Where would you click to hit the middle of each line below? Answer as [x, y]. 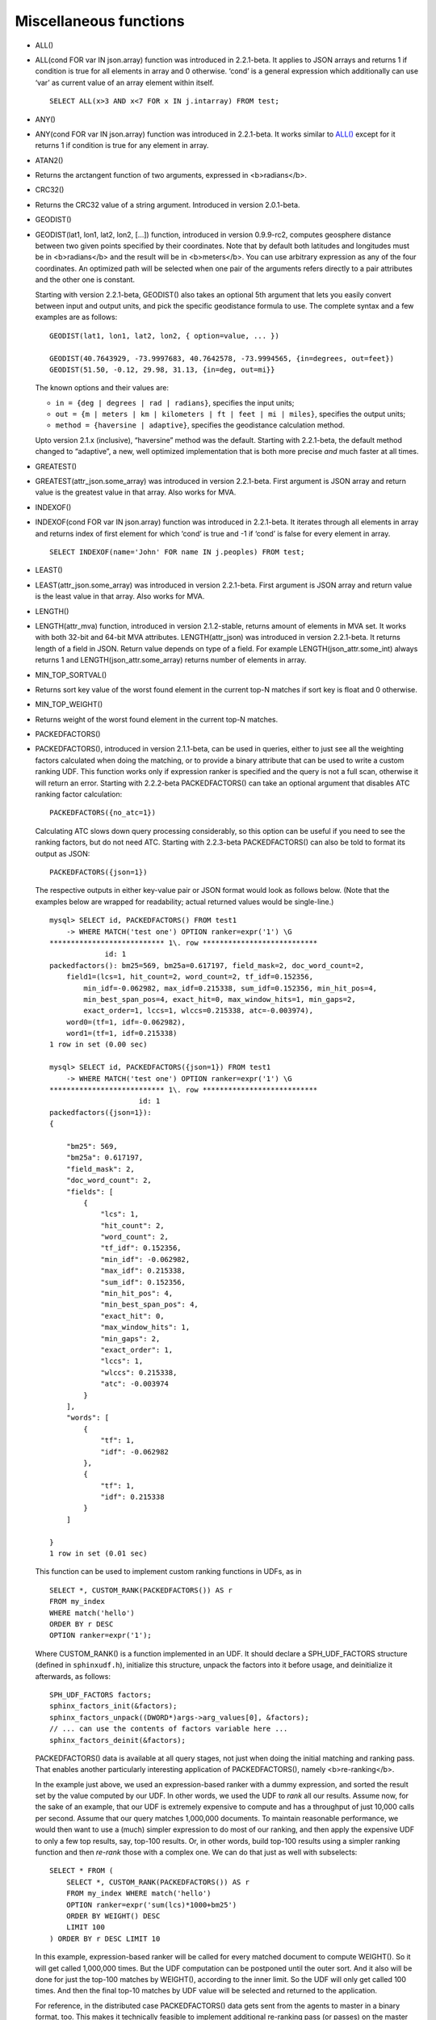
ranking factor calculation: [79, 794]
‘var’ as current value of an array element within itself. [124, 82]
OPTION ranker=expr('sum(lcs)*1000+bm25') [151, 1904]
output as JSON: [63, 853]
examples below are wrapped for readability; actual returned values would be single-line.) [184, 902]
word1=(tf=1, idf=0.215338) [122, 1033]
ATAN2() [49, 160]
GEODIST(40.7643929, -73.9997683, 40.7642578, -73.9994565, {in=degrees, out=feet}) [222, 358]
